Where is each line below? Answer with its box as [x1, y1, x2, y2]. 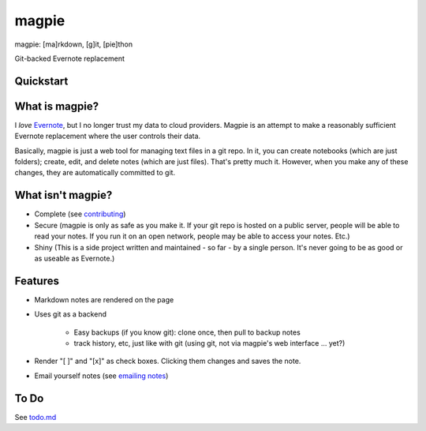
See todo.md [14, 412, 57, 422]
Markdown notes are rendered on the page [34, 294, 174, 304]
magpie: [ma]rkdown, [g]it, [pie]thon [14, 39, 133, 49]
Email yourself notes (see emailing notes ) [34, 371, 169, 380]
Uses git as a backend [34, 309, 106, 319]
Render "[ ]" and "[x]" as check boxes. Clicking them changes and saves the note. [34, 356, 301, 366]
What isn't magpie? [14, 189, 113, 202]
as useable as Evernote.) [34, 253, 115, 263]
